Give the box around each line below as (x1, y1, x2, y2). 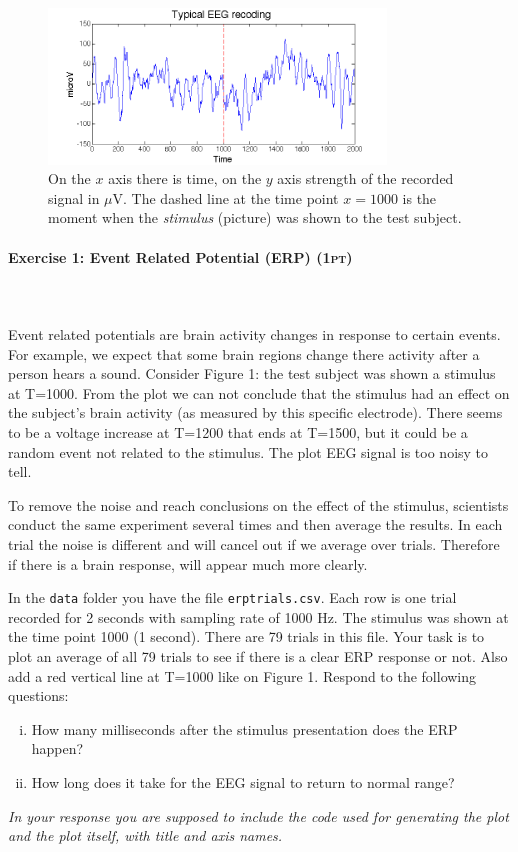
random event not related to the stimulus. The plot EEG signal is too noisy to (8, 441, 489, 462)
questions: (8, 685, 69, 706)
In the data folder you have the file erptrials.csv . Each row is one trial (8, 587, 457, 608)
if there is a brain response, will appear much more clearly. (8, 553, 368, 574)
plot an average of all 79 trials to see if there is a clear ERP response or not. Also (8, 646, 508, 667)
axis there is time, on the (108, 168, 262, 189)
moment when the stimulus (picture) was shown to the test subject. (48, 207, 462, 228)
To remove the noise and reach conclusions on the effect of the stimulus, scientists (8, 494, 509, 515)
